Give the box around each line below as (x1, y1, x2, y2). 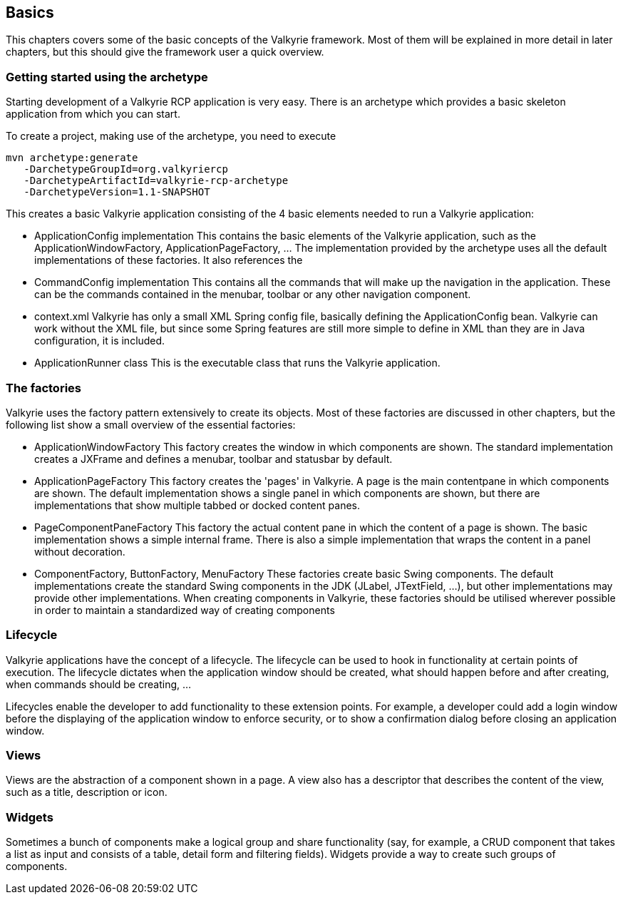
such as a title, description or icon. (6, 786, 168, 799)
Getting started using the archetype (6, 69, 208, 84)
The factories (6, 380, 81, 395)
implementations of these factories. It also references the (34, 254, 303, 267)
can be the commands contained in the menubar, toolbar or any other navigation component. (34, 288, 471, 301)
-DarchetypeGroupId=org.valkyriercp (24, 163, 228, 175)
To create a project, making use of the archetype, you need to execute (6, 130, 336, 143)
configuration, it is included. (34, 334, 165, 347)
